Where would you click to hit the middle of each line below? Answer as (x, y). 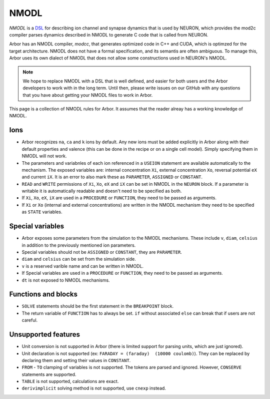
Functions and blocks (43, 294)
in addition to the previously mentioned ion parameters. (79, 245)
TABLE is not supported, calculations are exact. (70, 382)
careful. (30, 320)
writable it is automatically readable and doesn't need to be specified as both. (102, 191)
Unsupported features (44, 335)
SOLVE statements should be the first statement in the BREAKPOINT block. (98, 306)
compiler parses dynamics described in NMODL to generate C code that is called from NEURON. (109, 34)
